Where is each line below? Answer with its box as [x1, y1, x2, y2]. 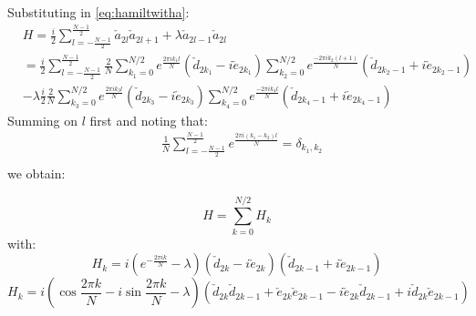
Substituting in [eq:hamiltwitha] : [7, 3, 190, 21]
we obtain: [7, 163, 66, 182]
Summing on [7, 110, 78, 129]
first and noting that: [89, 110, 208, 129]
